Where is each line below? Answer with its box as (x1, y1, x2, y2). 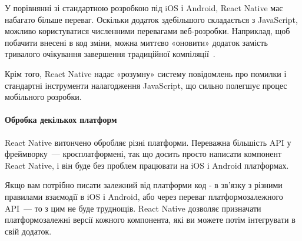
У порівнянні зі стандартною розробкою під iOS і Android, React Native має (5, 2, 283, 14)
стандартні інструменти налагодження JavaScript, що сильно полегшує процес (5, 79, 287, 91)
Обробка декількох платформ (5, 113, 117, 126)
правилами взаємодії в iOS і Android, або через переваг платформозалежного (5, 190, 283, 202)
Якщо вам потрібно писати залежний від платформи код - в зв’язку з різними (5, 179, 283, 191)
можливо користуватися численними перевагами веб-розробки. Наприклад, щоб (5, 25, 290, 37)
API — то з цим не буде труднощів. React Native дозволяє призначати (5, 202, 261, 214)
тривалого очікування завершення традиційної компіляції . (5, 48, 215, 60)
